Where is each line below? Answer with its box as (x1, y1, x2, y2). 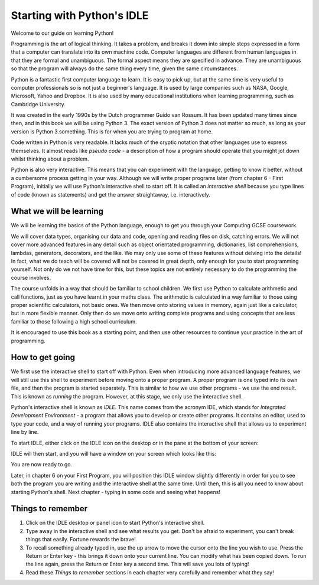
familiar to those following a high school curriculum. (11, 318, 137, 325)
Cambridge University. (11, 100, 66, 107)
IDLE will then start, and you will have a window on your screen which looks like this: (11, 450, 217, 457)
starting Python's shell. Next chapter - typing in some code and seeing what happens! (11, 488, 221, 495)
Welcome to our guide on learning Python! (11, 30, 114, 37)
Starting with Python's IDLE (11, 9, 149, 22)
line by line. (11, 429, 39, 436)
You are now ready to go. (11, 461, 73, 468)
